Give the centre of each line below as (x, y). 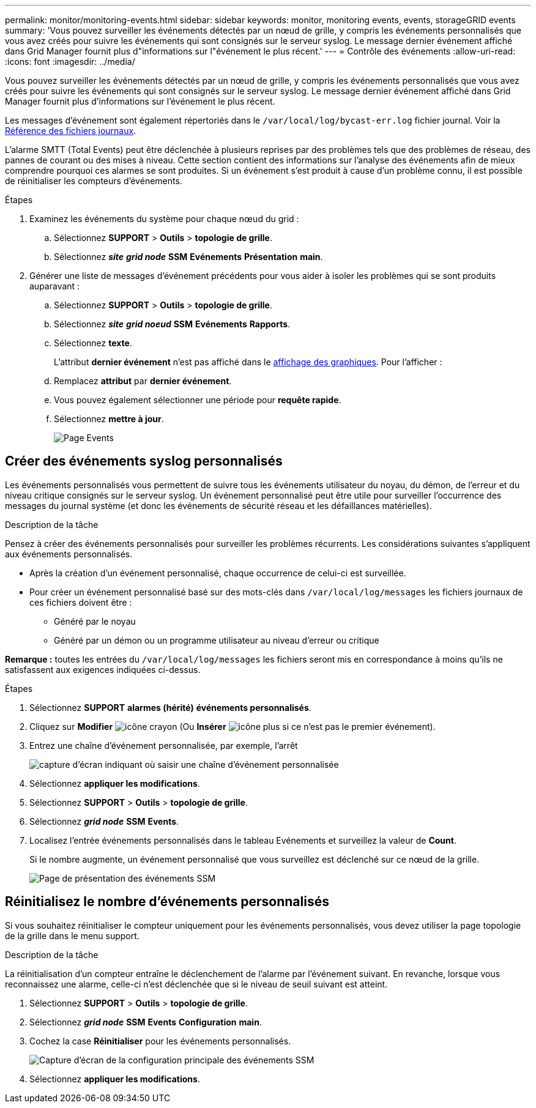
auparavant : (55, 286)
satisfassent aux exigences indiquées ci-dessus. (103, 669)
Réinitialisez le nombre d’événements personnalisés (167, 902)
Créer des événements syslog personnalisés (144, 461)
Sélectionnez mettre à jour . (109, 419)
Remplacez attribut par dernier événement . (143, 381)
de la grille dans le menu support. (72, 935)
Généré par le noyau (95, 621)
